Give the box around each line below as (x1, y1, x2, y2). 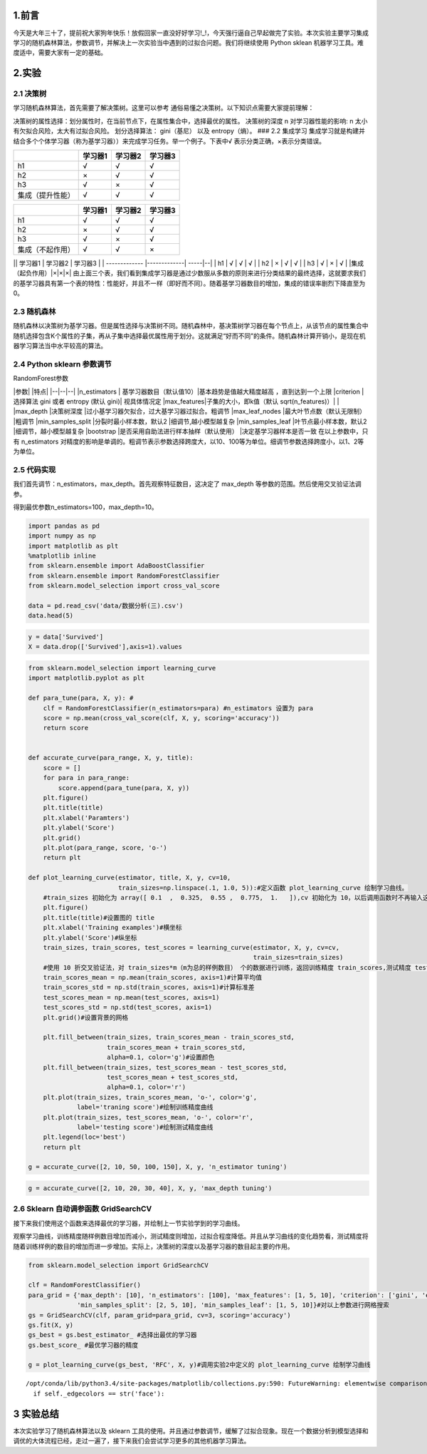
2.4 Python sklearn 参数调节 (13, 359, 112, 369)
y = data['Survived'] (28, 633, 104, 641)
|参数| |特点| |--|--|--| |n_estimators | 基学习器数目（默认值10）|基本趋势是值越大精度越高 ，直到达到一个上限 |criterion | (13, 387, 364, 396)
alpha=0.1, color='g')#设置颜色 (107, 1053, 215, 1062)
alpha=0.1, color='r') (107, 1083, 186, 1091)
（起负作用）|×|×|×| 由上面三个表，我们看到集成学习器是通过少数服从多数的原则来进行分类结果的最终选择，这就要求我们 (13, 269, 367, 277)
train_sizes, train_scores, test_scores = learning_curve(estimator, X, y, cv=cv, (43, 943, 340, 951)
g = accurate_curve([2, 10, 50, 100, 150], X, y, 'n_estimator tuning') (28, 1163, 288, 1171)
